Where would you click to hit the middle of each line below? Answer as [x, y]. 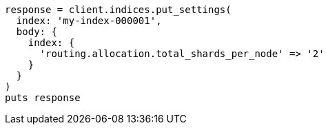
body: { [37, 32]
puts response [43, 98]
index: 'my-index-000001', [89, 21]
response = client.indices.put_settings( [118, 10]
